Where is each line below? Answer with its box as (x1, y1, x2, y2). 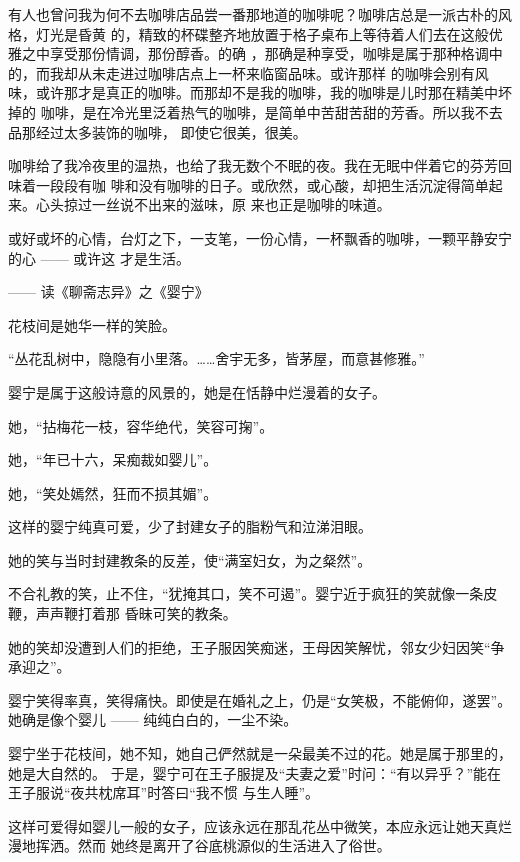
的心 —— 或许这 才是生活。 (8, 247, 190, 268)
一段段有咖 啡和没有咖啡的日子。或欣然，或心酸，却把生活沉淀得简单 (35, 174, 489, 195)
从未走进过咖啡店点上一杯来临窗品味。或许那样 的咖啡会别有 (77, 62, 475, 83)
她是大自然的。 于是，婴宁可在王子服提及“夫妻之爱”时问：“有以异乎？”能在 (8, 762, 502, 783)
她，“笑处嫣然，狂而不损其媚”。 (8, 482, 218, 503)
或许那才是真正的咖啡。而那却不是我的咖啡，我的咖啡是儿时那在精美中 (35, 82, 498, 103)
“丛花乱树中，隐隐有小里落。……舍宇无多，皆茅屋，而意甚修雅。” (8, 348, 425, 369)
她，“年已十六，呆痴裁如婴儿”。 (8, 449, 218, 470)
